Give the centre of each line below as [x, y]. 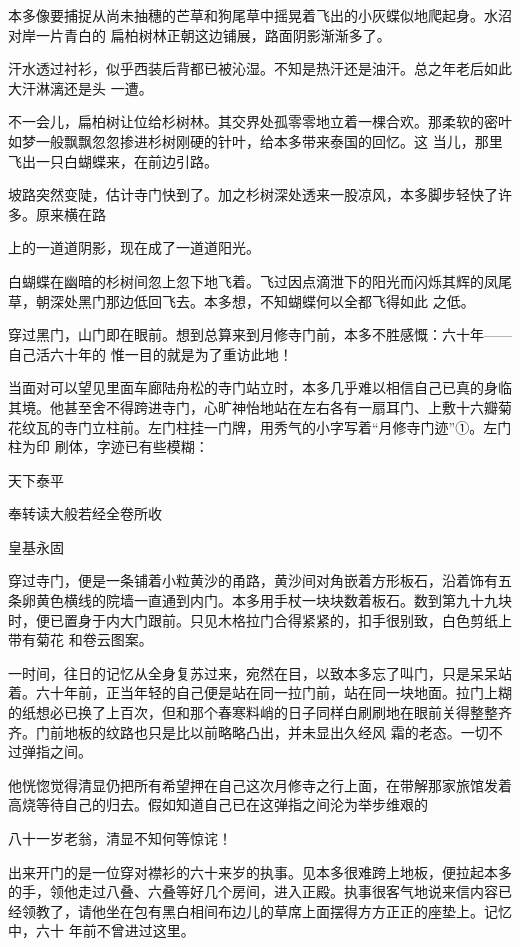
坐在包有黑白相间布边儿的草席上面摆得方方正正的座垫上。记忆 [308, 910]
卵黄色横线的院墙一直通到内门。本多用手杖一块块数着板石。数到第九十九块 [266, 600]
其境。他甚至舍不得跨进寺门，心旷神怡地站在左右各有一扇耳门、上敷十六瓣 [253, 406]
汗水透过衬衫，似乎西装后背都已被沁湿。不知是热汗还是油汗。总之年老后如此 [260, 68]
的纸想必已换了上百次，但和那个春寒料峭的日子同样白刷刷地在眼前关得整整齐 [260, 712]
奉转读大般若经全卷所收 [85, 513]
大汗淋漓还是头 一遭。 [80, 87]
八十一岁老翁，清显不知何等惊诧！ [120, 838]
